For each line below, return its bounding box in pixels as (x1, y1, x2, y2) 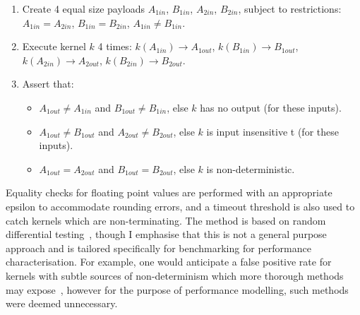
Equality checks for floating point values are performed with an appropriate (6, 185, 332, 200)
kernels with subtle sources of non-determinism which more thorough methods (6, 268, 344, 283)
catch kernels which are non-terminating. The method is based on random (6, 213, 326, 227)
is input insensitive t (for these (206, 124, 339, 138)
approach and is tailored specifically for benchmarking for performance (6, 240, 311, 255)
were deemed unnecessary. (6, 296, 118, 311)
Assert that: (22, 76, 74, 91)
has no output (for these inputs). (200, 100, 342, 114)
